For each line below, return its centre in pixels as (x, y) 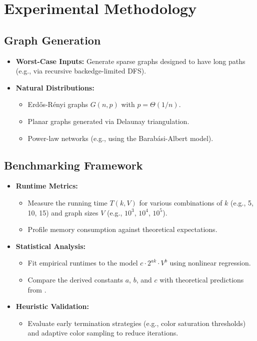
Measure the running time (67, 202)
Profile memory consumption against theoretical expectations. (122, 229)
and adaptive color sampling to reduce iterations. (103, 333)
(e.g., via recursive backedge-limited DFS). (81, 71)
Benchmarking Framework (73, 165)
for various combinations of (181, 202)
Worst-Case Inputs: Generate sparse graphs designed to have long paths (130, 61)
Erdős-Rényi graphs (58, 104)
